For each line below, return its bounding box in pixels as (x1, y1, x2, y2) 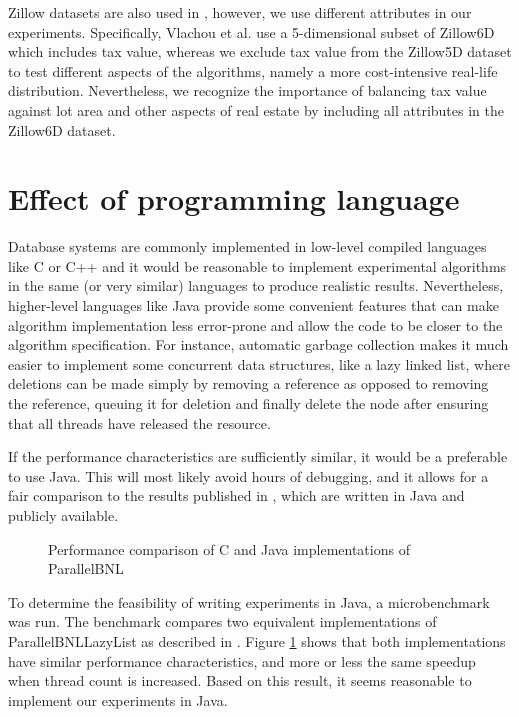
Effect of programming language (8, 178, 460, 219)
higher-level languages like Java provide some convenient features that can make (8, 295, 499, 316)
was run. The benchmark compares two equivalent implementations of (8, 611, 437, 632)
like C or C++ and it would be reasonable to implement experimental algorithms (8, 255, 507, 276)
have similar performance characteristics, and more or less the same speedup (8, 650, 476, 671)
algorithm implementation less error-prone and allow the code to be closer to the (8, 314, 503, 335)
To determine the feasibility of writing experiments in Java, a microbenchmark (8, 591, 490, 612)
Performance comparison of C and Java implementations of (48, 538, 410, 559)
